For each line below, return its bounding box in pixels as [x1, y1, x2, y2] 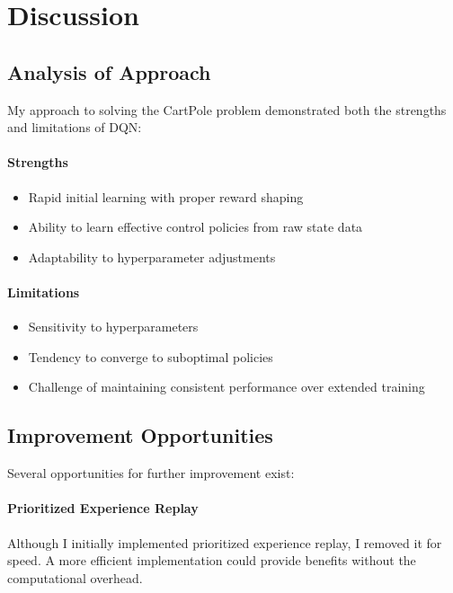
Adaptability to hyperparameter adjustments [28, 247, 276, 266]
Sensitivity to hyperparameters [28, 317, 199, 336]
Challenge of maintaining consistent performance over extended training [28, 377, 425, 396]
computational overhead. [7, 568, 143, 587]
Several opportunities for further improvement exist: [7, 464, 295, 482]
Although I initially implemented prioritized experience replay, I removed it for [7, 533, 442, 552]
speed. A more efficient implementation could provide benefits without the [7, 551, 416, 570]
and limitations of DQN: [7, 118, 142, 137]
